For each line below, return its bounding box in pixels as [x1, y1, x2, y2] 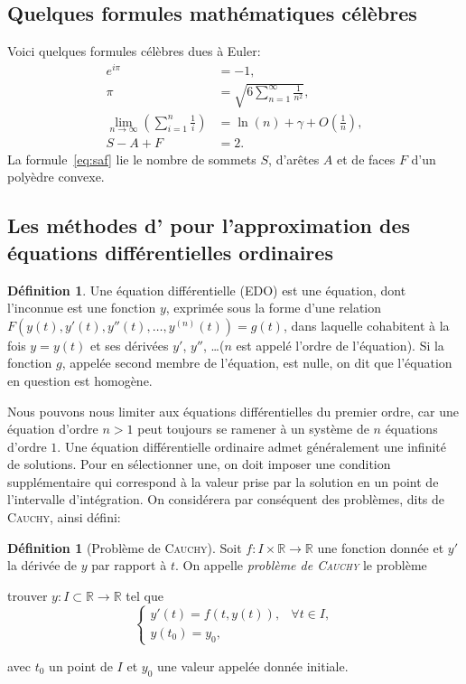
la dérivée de [7, 556, 78, 575]
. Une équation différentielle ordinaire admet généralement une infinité [57, 436, 446, 455]
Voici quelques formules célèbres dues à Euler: [7, 42, 261, 61]
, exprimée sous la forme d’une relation [165, 298, 382, 317]
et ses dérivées [89, 335, 169, 354]
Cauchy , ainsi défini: [7, 508, 121, 527]
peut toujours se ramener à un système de [137, 419, 369, 438]
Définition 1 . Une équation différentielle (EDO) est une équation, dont [7, 280, 406, 299]
